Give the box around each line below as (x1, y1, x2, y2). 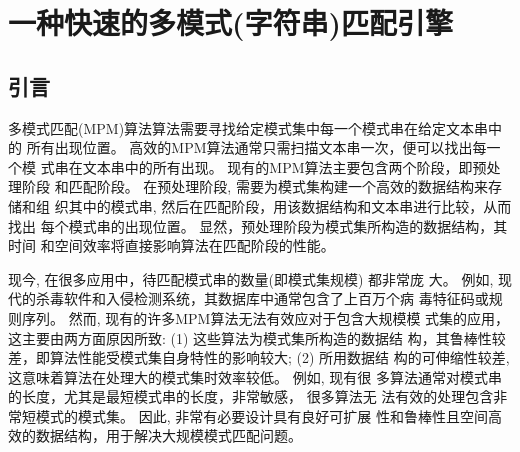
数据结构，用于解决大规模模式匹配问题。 (35, 425, 302, 446)
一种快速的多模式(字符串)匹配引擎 (8, 2, 454, 43)
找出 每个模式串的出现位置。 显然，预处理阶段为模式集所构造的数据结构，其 (8, 215, 508, 236)
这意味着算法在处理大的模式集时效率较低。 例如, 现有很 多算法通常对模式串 (8, 366, 502, 387)
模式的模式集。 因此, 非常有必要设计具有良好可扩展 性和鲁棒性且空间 (35, 405, 488, 426)
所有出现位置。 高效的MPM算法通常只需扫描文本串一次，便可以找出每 (26, 137, 487, 158)
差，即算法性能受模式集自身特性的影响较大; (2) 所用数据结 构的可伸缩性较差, (8, 347, 510, 368)
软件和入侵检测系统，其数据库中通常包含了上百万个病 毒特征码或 (63, 288, 489, 309)
